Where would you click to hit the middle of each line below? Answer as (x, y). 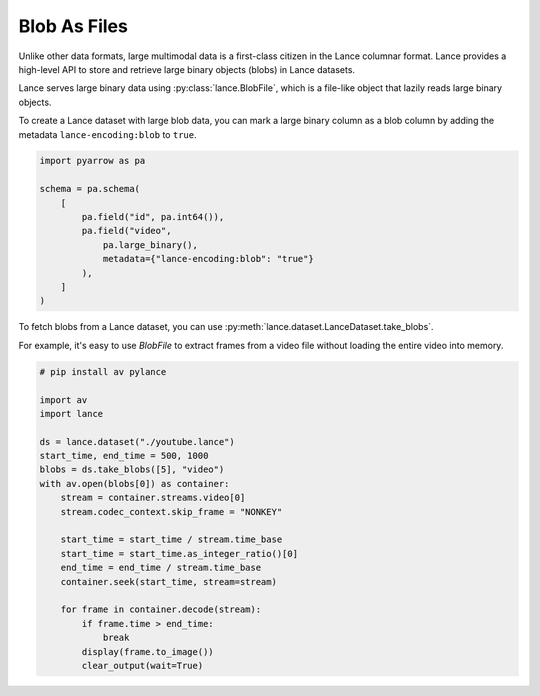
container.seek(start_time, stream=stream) (168, 581)
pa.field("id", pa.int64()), (153, 217)
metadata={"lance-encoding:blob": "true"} (208, 259)
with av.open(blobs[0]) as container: (134, 483)
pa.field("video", (126, 231)
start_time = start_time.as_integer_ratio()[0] (179, 553)
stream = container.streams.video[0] (153, 498)
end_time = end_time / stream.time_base (161, 568)
